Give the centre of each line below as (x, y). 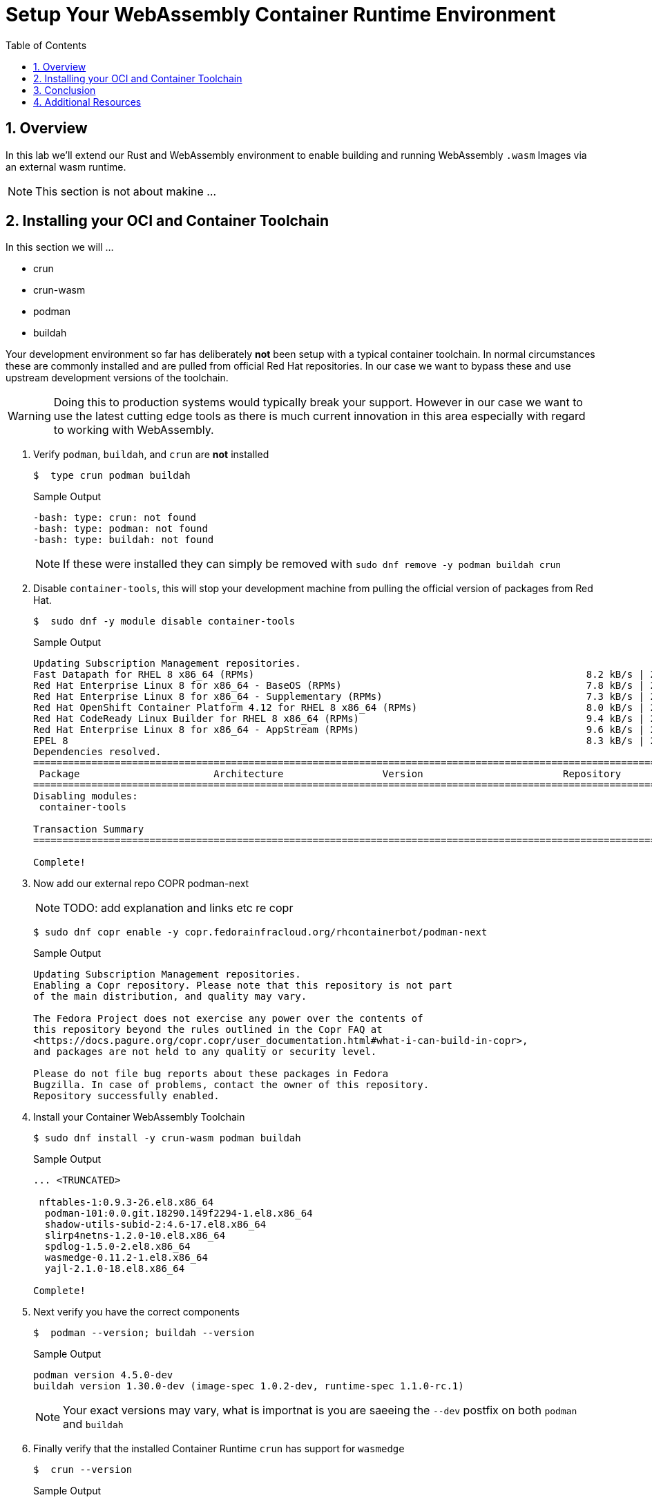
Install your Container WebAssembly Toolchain (139, 1117)
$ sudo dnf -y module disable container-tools (164, 621)
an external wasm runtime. (66, 167)
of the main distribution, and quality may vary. (170, 997)
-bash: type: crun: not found (115, 518)
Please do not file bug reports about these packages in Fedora (211, 1074)
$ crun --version (83, 1470)
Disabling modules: (86, 796)
